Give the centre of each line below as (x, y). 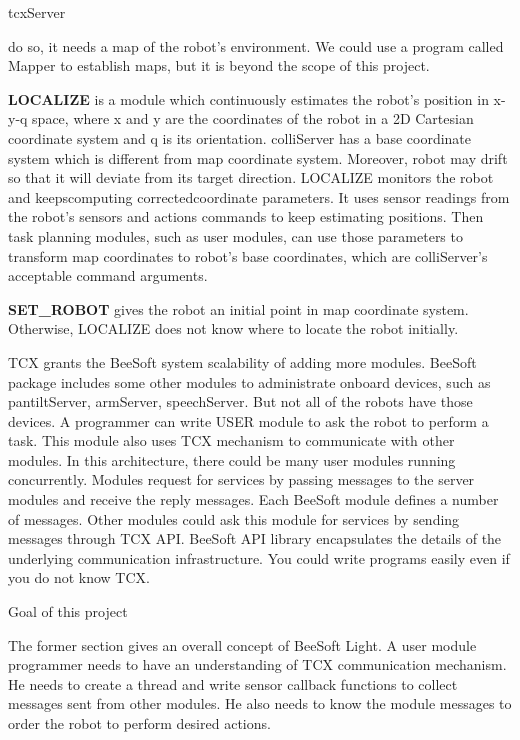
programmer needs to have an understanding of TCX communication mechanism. (257, 664)
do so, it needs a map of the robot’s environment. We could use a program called (256, 45)
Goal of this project (68, 611)
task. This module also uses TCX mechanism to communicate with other (231, 440)
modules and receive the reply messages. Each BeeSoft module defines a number (253, 499)
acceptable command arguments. (108, 275)
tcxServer (37, 12)
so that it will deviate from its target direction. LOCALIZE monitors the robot (251, 177)
